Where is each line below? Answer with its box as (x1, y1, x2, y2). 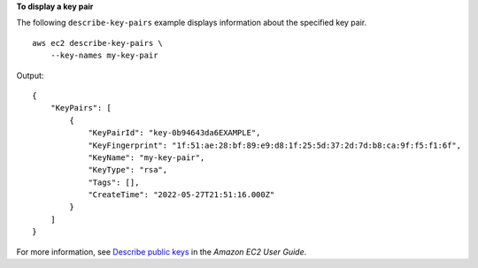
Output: (16, 70, 44, 80)
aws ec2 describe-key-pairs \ (32, 38, 164, 48)
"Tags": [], (88, 177, 140, 188)
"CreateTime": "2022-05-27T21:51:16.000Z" (88, 190, 275, 200)
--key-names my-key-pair (50, 50, 158, 61)
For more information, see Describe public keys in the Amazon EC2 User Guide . (16, 246, 307, 257)
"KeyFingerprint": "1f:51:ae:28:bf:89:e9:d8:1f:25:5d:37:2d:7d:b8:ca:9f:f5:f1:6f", (88, 140, 462, 150)
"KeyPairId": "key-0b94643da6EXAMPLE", (88, 128, 261, 138)
